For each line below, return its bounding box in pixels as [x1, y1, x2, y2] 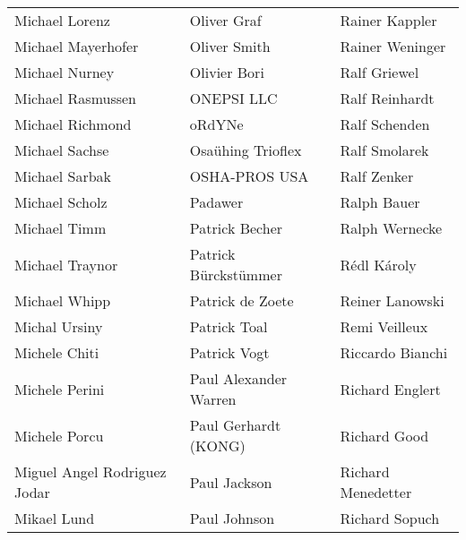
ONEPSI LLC [189, 88, 278, 108]
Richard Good [340, 424, 429, 446]
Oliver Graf [189, 10, 262, 30]
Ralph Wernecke [340, 218, 443, 238]
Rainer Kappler [340, 10, 437, 30]
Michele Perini [14, 378, 105, 399]
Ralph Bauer [340, 192, 420, 212]
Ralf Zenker [340, 166, 414, 186]
